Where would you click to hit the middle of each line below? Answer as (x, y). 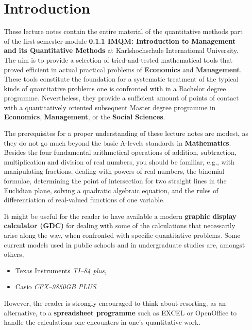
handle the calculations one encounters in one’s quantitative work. (102, 322)
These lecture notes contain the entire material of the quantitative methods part (123, 31)
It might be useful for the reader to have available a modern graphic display (120, 216)
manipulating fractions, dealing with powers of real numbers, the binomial (114, 171)
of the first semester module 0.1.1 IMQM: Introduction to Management (120, 41)
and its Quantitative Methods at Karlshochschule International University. (121, 50)
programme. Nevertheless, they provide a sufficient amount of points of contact (121, 98)
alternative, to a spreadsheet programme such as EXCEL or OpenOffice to (120, 312)
